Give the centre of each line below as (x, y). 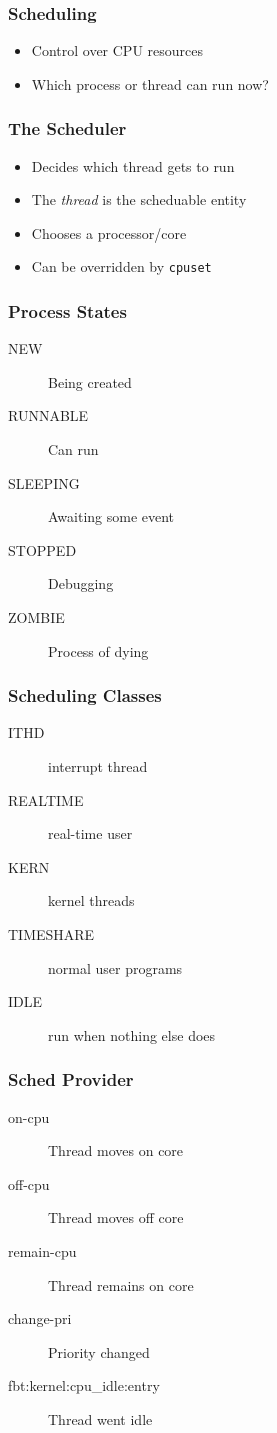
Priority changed (99, 1351)
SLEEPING (44, 482)
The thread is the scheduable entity (139, 199)
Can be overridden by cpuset (121, 266)
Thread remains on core (121, 1284)
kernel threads (91, 900)
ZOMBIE (36, 617)
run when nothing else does (132, 1034)
